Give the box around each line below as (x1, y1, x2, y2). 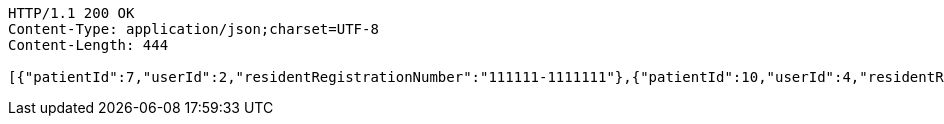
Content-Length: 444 (8, 37, 169, 53)
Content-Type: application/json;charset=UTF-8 (8, 21, 379, 37)
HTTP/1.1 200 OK (8, 5, 135, 21)
